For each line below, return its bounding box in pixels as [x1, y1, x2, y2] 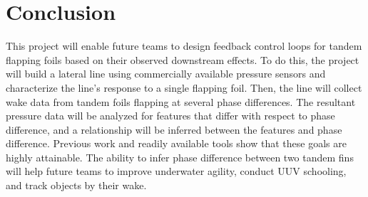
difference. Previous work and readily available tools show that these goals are [6, 136, 347, 151]
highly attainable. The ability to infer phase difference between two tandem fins [6, 149, 354, 164]
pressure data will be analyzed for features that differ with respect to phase [6, 108, 335, 123]
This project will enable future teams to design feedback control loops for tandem [6, 38, 362, 53]
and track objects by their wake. [6, 178, 147, 193]
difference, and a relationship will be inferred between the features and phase [6, 122, 342, 137]
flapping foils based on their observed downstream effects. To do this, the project [6, 52, 359, 67]
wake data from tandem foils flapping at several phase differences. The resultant [6, 94, 356, 109]
